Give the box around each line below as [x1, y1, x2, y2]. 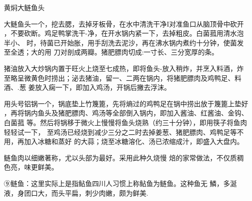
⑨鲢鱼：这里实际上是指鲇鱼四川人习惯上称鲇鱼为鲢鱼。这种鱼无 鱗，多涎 [4, 178, 237, 188]
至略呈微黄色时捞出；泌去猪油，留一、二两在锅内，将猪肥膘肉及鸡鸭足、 [4, 72, 235, 83]
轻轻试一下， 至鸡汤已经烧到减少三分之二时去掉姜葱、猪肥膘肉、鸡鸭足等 [4, 127, 237, 137]
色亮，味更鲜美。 [4, 162, 58, 172]
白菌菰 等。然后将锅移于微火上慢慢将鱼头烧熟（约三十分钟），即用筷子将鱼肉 [4, 117, 247, 127]
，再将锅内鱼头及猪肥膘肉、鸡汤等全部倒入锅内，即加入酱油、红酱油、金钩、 [4, 108, 248, 118]
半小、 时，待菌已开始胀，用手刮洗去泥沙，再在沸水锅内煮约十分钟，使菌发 [4, 37, 244, 47]
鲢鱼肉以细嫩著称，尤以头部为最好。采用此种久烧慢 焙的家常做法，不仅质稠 [4, 152, 244, 162]
